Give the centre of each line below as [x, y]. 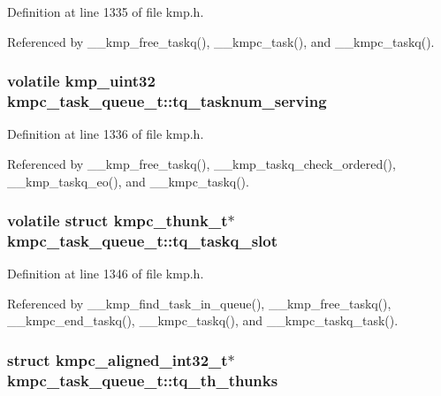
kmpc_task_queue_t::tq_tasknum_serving [167, 101]
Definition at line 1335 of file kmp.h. [106, 11]
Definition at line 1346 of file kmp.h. [106, 274]
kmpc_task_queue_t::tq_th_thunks [143, 380]
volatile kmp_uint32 [81, 81]
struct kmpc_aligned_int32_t [118, 359]
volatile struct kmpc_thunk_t [118, 221]
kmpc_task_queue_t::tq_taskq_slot [143, 240]
